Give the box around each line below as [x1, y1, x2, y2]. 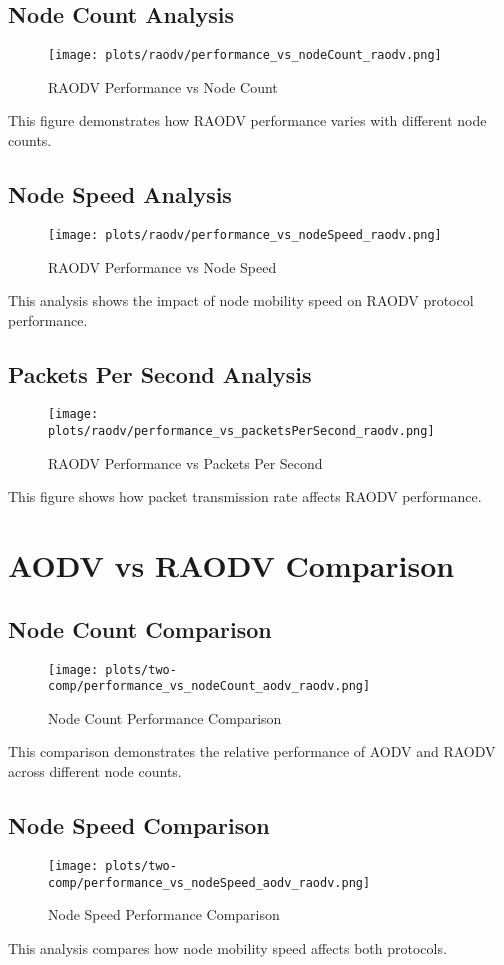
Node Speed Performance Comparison [48, 904, 280, 925]
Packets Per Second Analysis [8, 358, 312, 389]
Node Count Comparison [8, 613, 272, 644]
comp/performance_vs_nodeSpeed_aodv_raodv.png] [48, 875, 371, 890]
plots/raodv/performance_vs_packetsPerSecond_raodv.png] [48, 424, 435, 439]
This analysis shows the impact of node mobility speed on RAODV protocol [8, 290, 474, 311]
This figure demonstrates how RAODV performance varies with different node [8, 110, 487, 131]
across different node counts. [8, 761, 182, 782]
